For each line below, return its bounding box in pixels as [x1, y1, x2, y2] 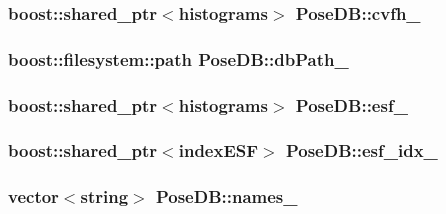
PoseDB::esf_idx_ [285, 138, 438, 163]
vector [8, 184, 59, 209]
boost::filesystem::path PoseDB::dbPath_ [8, 46, 349, 71]
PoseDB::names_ [155, 184, 298, 209]
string [80, 184, 129, 209]
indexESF [178, 138, 259, 163]
